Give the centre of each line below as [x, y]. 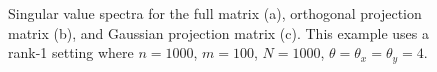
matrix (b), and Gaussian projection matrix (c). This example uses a [218, 32]
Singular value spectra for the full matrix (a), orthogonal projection [215, 13]
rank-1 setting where [71, 52]
